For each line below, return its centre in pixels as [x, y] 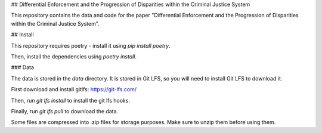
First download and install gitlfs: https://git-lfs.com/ [74, 89]
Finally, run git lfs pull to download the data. [65, 111]
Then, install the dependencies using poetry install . [74, 56]
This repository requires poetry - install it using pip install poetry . [91, 45]
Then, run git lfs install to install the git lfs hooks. [71, 100]
